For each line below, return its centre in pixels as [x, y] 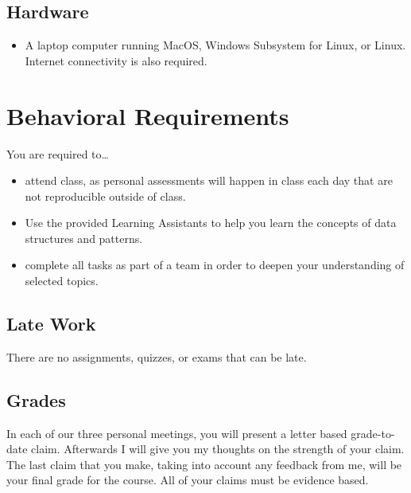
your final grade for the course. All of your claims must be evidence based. [188, 480]
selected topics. [62, 281]
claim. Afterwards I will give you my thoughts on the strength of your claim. [218, 449]
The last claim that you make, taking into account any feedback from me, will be [204, 464]
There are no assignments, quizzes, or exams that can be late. [157, 356]
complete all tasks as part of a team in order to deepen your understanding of [215, 265]
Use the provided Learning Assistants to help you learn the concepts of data [211, 223]
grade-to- [373, 433]
